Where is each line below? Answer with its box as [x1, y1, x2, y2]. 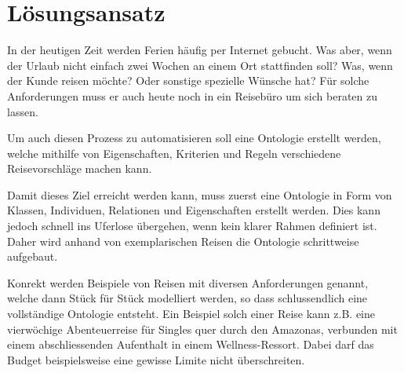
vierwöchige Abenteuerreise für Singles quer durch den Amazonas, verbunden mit [7, 320, 398, 337]
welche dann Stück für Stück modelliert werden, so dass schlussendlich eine [7, 290, 368, 306]
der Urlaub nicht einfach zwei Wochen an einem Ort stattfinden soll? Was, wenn [7, 57, 393, 73]
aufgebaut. [7, 248, 58, 265]
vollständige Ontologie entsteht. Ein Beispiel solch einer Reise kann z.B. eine [7, 305, 375, 322]
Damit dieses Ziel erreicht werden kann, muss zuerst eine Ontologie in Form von [7, 186, 392, 203]
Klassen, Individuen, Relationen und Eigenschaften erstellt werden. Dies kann [7, 202, 380, 218]
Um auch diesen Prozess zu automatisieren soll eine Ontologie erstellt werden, [7, 130, 381, 146]
